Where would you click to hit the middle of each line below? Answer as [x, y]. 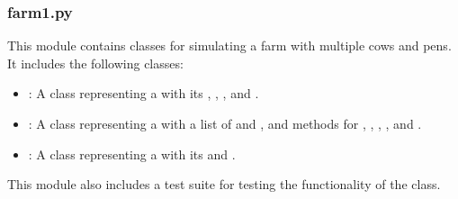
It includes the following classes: [95, 63]
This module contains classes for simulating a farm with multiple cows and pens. [229, 45]
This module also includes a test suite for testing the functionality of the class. [224, 184]
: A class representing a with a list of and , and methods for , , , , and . [225, 123]
